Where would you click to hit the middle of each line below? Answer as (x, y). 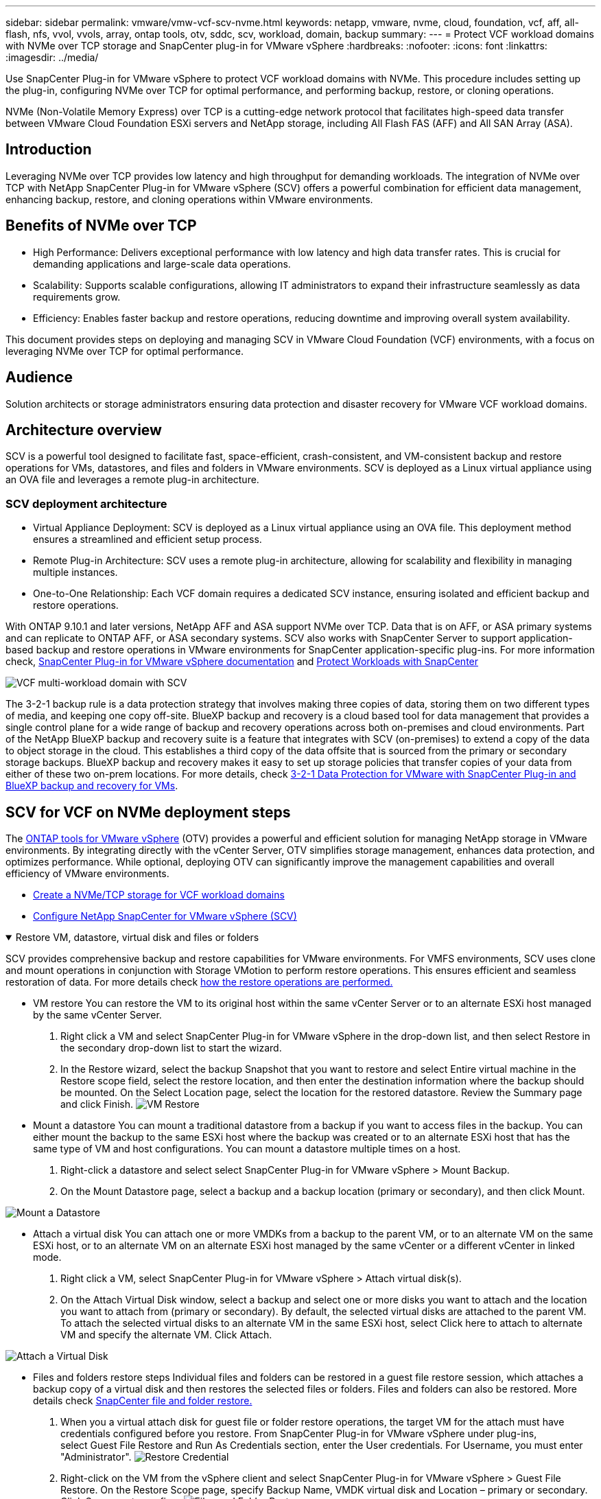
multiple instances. (75, 572)
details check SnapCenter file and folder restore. (143, 1400)
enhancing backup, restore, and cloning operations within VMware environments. (189, 199)
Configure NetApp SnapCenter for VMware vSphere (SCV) (165, 916)
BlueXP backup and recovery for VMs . (92, 786)
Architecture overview (84, 430)
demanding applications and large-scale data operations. (162, 264)
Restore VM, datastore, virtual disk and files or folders (137, 937)
